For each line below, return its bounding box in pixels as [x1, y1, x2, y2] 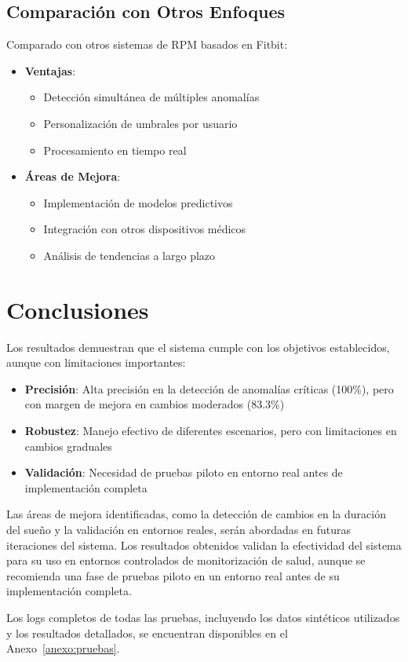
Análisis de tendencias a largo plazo [43, 247, 216, 263]
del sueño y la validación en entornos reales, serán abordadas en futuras [6, 521, 351, 538]
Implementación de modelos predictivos [43, 194, 233, 210]
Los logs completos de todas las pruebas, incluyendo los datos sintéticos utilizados [6, 609, 400, 625]
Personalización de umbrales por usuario [43, 115, 238, 131]
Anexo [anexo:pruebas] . [6, 640, 120, 657]
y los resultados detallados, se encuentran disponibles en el [6, 624, 288, 641]
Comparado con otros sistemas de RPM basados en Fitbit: [6, 36, 288, 53]
